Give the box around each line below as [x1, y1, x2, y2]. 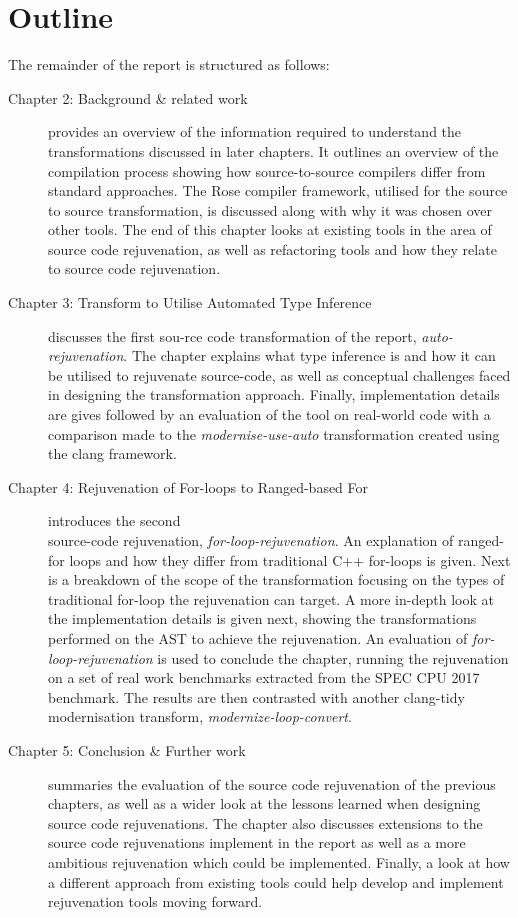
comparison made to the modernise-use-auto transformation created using [48, 423, 500, 444]
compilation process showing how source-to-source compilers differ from [48, 160, 486, 181]
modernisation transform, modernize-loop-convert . [48, 706, 352, 727]
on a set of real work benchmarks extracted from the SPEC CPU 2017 [48, 667, 480, 688]
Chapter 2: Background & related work [8, 87, 248, 108]
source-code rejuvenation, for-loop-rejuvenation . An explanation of [48, 530, 454, 550]
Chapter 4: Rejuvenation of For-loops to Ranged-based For [8, 476, 369, 497]
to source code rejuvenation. [48, 258, 221, 279]
